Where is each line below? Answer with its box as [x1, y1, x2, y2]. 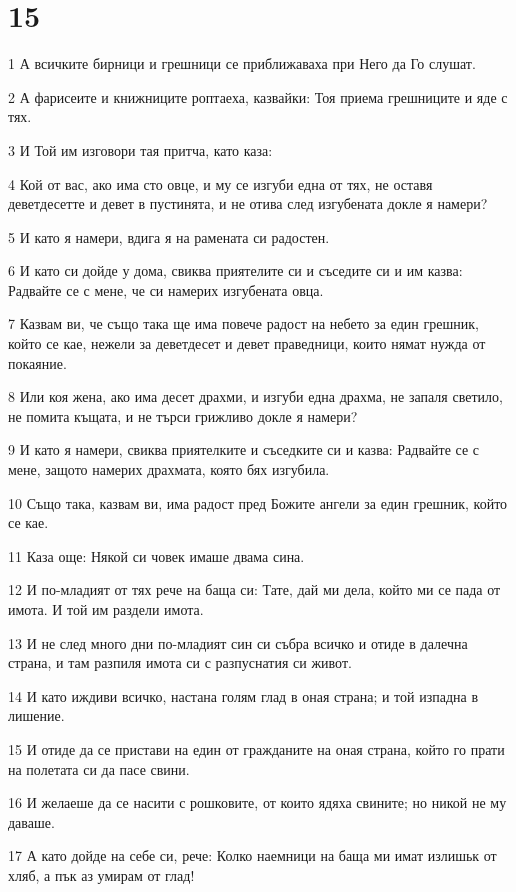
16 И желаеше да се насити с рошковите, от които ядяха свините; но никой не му [8, 792, 507, 813]
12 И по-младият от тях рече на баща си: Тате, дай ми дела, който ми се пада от [8, 579, 501, 600]
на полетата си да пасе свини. [8, 758, 190, 779]
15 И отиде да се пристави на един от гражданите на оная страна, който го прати [8, 738, 505, 759]
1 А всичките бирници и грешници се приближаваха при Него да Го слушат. [8, 53, 476, 74]
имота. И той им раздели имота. [8, 599, 204, 619]
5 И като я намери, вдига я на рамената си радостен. [8, 226, 330, 247]
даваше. [8, 811, 55, 832]
